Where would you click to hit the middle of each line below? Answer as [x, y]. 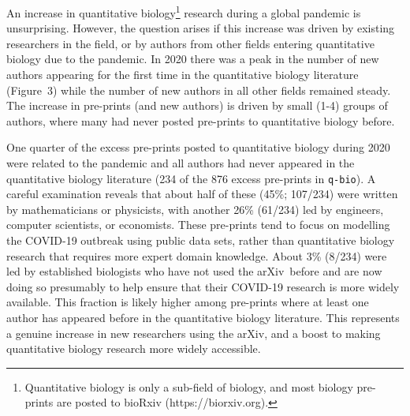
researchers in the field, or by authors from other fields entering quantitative [190, 43]
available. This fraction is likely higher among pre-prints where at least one [188, 302]
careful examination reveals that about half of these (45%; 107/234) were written [202, 194]
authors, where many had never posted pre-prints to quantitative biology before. [201, 120]
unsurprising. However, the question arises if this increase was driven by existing [201, 28]
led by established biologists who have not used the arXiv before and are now [194, 271]
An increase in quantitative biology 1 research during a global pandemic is [184, 11]
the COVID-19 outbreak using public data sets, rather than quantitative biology [201, 240]
